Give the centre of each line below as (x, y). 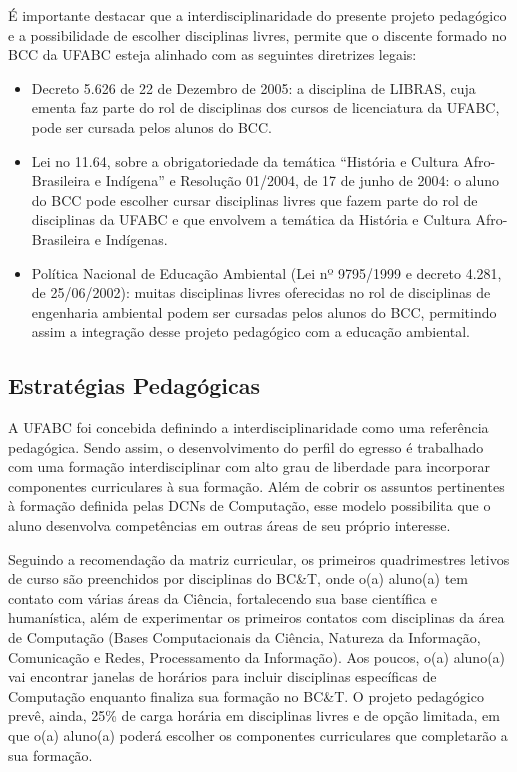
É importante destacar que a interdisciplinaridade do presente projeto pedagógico (257, 15)
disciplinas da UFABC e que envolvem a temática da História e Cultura (251, 219)
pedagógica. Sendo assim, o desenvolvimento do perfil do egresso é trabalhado (246, 446)
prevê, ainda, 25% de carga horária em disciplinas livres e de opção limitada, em (254, 715)
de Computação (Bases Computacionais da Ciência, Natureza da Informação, (244, 637)
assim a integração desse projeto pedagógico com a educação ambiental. (251, 331)
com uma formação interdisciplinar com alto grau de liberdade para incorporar (249, 466)
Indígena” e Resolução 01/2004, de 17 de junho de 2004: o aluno (302, 180)
